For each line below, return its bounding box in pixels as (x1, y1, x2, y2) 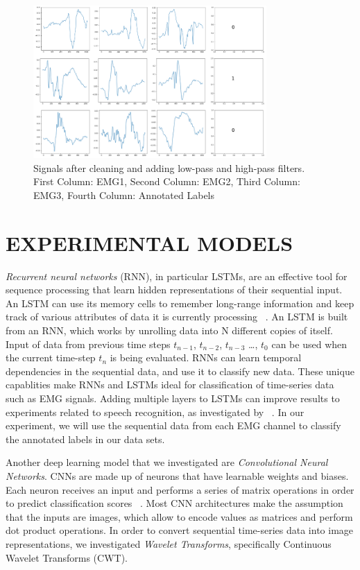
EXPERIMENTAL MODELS (6, 228, 293, 257)
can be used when (271, 336, 348, 351)
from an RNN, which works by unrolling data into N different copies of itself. (6, 323, 333, 338)
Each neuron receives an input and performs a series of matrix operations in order (6, 482, 354, 496)
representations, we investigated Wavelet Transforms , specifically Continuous (6, 536, 332, 551)
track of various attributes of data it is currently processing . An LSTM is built (6, 309, 348, 324)
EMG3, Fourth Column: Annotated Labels (33, 187, 215, 202)
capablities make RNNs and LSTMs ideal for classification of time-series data (6, 377, 334, 392)
